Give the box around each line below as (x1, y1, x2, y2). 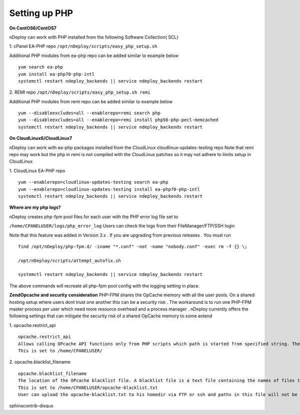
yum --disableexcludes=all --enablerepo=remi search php (18, 110, 161, 116)
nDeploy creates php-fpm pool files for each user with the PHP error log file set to (9, 213, 178, 220)
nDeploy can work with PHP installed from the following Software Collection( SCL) (9, 34, 178, 40)
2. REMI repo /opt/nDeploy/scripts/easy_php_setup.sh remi (9, 89, 150, 95)
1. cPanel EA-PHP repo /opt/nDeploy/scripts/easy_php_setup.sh (9, 43, 157, 50)
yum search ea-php (18, 64, 63, 70)
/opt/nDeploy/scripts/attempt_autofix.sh (18, 258, 121, 263)
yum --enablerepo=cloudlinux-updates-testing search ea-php (18, 179, 168, 185)
